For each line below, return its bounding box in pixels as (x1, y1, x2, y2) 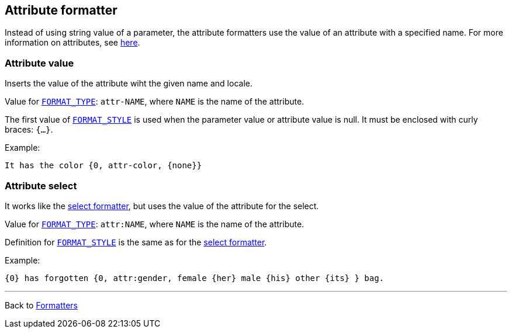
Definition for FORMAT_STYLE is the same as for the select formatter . (5, 237, 267, 247)
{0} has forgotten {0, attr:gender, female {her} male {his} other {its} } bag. (5, 273, 385, 283)
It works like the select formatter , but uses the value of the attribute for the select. (5, 200, 319, 211)
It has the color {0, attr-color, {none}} (5, 161, 202, 171)
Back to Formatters (5, 300, 78, 310)
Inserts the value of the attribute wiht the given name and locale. (5, 78, 252, 89)
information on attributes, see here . (5, 37, 140, 48)
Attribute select (5, 179, 77, 192)
